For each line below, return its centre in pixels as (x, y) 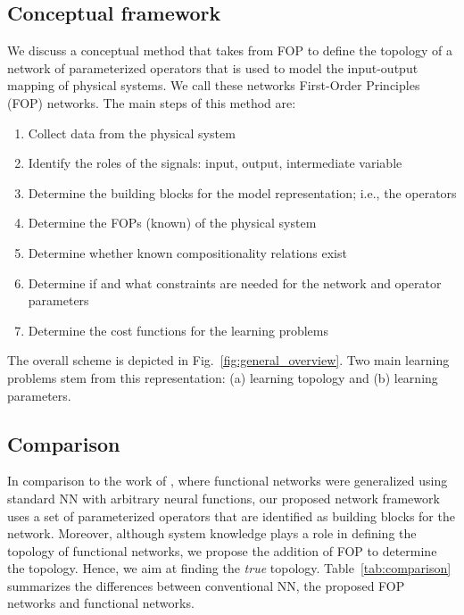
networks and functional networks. (101, 603)
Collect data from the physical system (132, 133)
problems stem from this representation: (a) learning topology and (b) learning (223, 377)
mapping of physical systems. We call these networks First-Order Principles (214, 85)
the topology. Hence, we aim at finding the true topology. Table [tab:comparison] (229, 568)
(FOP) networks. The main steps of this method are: (152, 102)
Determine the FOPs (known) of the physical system (172, 223)
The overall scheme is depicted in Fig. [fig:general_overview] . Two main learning (228, 360)
